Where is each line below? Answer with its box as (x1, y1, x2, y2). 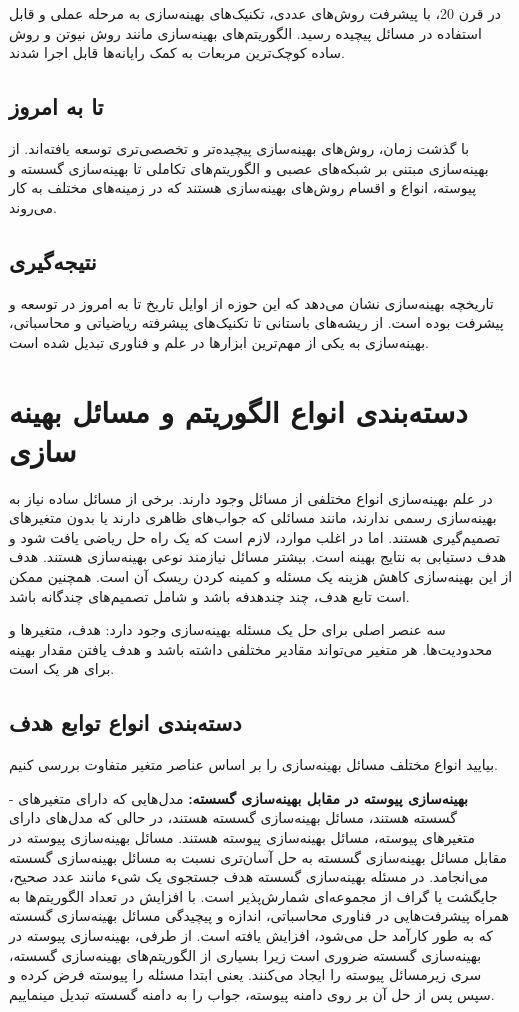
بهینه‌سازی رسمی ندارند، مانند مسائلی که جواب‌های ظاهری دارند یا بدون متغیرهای (9, 507, 497, 528)
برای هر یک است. (9, 658, 115, 679)
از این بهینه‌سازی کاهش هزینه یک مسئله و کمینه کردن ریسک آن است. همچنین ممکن (9, 566, 513, 587)
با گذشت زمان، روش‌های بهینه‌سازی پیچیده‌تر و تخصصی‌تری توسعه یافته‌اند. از (9, 137, 470, 158)
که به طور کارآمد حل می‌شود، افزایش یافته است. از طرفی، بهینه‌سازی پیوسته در (9, 924, 493, 945)
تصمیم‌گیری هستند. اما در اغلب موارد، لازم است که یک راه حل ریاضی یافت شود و (9, 526, 500, 547)
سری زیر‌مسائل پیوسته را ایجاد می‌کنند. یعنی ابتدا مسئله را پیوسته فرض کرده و (9, 964, 482, 985)
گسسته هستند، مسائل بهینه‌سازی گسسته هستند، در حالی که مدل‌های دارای (9, 807, 457, 828)
